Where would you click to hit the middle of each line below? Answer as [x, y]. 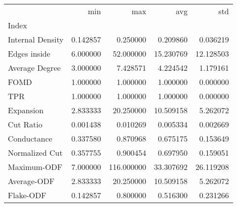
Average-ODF [31, 181]
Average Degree [34, 68]
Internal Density [36, 39]
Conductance [30, 138]
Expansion [26, 110]
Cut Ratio [25, 124]
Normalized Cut [35, 153]
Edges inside [29, 53]
